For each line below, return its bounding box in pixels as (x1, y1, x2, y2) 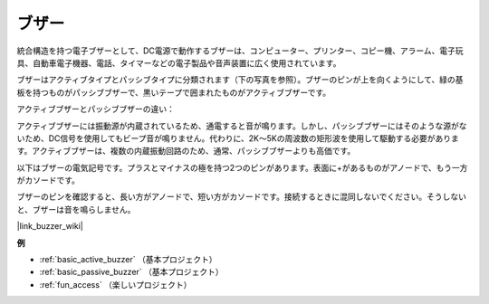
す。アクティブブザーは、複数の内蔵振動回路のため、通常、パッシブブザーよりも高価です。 (16, 146, 356, 157)
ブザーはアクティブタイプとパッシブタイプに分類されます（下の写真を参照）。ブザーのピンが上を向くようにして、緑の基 (16, 74, 464, 85)
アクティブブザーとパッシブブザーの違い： (16, 104, 176, 115)
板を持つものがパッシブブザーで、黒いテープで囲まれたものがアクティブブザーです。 (16, 87, 331, 98)
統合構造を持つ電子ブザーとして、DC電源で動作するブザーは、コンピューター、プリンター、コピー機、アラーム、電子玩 (16, 45, 464, 56)
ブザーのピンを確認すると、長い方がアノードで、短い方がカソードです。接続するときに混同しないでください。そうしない (16, 191, 466, 203)
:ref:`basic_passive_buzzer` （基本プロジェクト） (39, 267, 224, 278)
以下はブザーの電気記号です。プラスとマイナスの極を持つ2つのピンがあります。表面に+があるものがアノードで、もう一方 (16, 162, 468, 173)
